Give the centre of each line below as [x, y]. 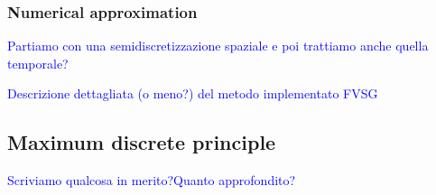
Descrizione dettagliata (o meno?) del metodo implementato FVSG [193, 93]
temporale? [38, 63]
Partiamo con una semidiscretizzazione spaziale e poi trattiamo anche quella [218, 46]
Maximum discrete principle [142, 142]
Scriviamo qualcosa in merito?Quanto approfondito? [152, 180]
